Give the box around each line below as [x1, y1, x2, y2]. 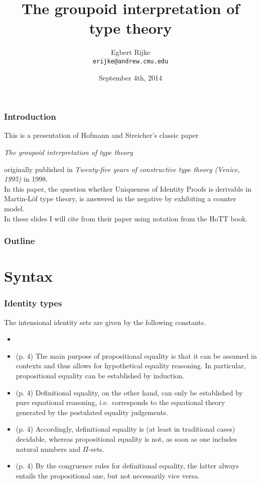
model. [4, 203, 25, 214]
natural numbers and [16, 443, 80, 454]
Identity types [4, 297, 62, 309]
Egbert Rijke [110, 47, 151, 57]
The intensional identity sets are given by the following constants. [4, 316, 206, 327]
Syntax [4, 266, 53, 286]
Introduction [4, 110, 56, 123]
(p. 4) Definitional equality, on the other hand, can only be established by [16, 387, 243, 397]
